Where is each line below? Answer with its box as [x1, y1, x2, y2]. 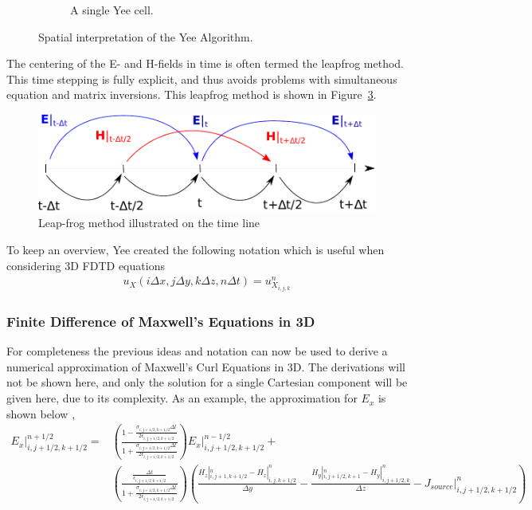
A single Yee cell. [70, 2, 154, 18]
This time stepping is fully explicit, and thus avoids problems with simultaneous [6, 70, 397, 87]
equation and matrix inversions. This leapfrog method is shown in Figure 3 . [6, 86, 377, 103]
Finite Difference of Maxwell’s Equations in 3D [6, 311, 315, 331]
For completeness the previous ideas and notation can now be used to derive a [6, 343, 388, 359]
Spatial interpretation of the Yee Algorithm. [38, 28, 253, 45]
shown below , [6, 405, 76, 422]
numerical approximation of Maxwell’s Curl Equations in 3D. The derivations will [6, 358, 405, 375]
